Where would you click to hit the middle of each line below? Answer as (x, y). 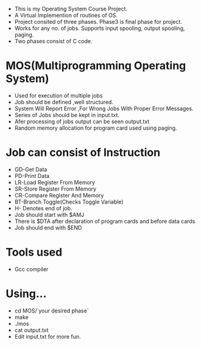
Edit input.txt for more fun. (48, 336)
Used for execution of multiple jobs (58, 95)
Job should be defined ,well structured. (64, 102)
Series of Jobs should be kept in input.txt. (67, 115)
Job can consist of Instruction (83, 153)
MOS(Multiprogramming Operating (96, 66)
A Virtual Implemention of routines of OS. (66, 15)
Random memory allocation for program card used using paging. (96, 128)
